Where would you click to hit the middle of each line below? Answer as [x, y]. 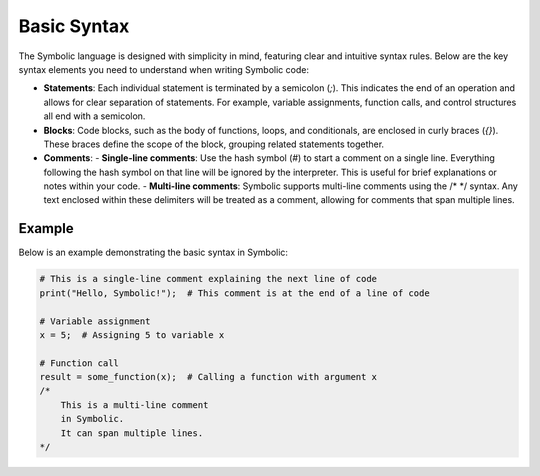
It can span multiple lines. [132, 433]
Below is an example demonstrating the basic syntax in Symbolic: [153, 252]
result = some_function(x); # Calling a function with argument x [208, 377]
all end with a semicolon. [94, 116]
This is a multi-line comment [134, 404]
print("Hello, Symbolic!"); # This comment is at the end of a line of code [234, 293]
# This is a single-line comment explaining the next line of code [208, 279]
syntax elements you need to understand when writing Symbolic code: [164, 69]
